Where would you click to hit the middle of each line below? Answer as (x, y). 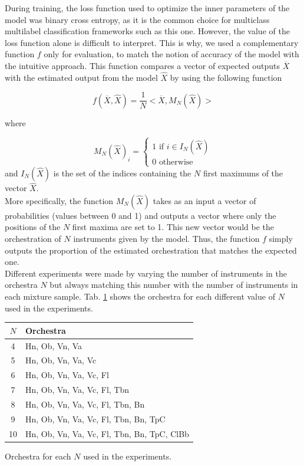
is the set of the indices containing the (122, 173)
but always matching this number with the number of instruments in (174, 285)
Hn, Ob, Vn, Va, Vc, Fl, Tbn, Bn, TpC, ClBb (107, 433)
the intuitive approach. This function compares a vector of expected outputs (143, 65)
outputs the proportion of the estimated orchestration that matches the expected (151, 250)
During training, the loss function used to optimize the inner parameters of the (147, 8)
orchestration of (33, 238)
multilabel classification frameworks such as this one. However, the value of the (147, 31)
